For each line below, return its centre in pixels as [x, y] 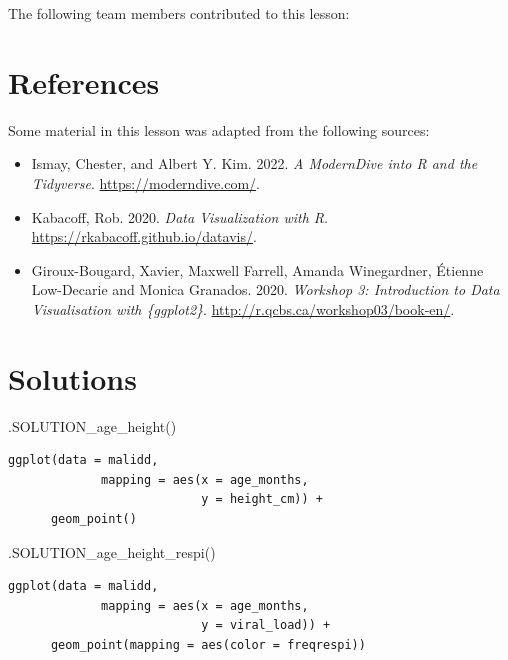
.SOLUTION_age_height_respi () [112, 551]
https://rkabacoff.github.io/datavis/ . [144, 236]
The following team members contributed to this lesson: [179, 13]
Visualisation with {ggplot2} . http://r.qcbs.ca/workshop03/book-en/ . [243, 308]
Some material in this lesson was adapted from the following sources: [219, 129]
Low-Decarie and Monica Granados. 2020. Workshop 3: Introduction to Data [265, 289]
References [84, 81]
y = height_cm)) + [262, 499]
